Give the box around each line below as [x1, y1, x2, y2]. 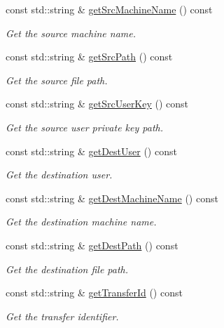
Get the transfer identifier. [6, 308, 119, 323]
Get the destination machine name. [6, 214, 157, 229]
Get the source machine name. [6, 25, 136, 40]
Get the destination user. [6, 167, 113, 182]
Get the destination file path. [6, 261, 129, 276]
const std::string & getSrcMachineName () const [6, 2, 213, 16]
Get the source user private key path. [6, 119, 164, 134]
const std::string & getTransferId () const [6, 285, 183, 300]
